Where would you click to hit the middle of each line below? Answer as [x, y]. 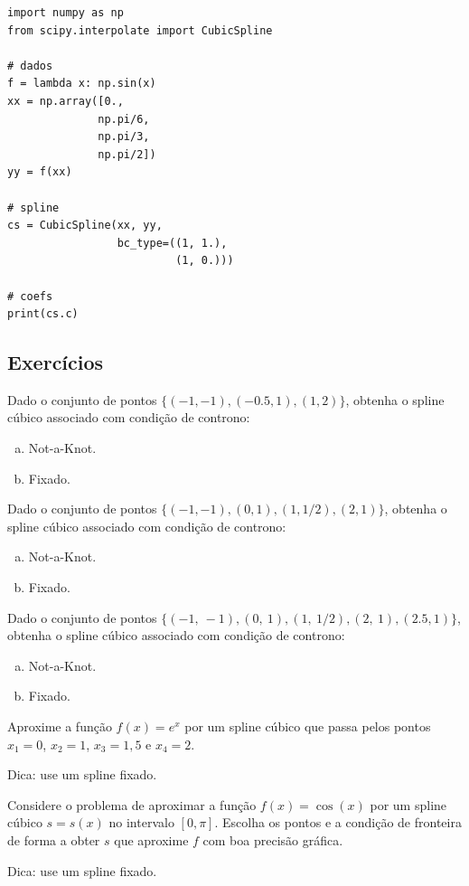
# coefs [30, 296]
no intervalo [141, 822]
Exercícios [56, 362]
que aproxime [151, 839]
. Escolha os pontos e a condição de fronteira [338, 822]
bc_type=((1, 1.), [172, 243]
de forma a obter [54, 839]
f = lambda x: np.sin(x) [82, 84]
